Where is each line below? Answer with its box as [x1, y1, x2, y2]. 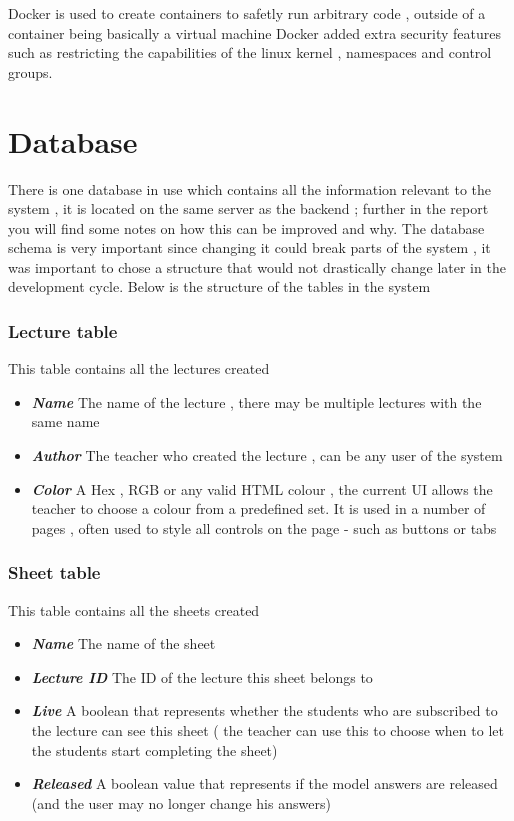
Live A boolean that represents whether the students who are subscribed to [31, 700, 498, 721]
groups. [8, 61, 53, 82]
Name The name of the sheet [31, 633, 216, 654]
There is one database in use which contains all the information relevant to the [8, 178, 492, 199]
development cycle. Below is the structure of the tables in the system [8, 276, 431, 297]
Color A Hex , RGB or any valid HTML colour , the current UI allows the [31, 478, 493, 499]
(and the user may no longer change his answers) [31, 792, 331, 813]
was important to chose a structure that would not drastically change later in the [8, 256, 506, 277]
